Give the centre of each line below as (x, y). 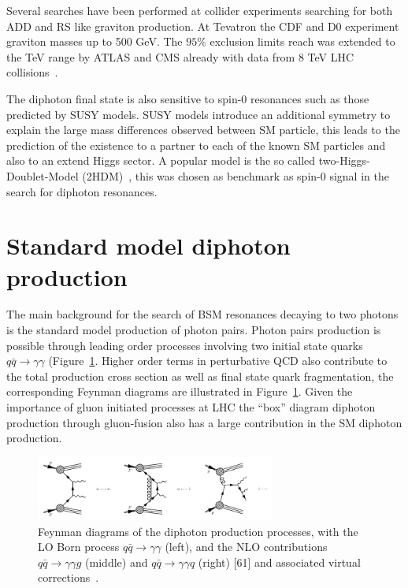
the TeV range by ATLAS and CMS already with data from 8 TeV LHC (180, 56)
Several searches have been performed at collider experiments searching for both (200, 10)
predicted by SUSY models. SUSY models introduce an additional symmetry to (198, 114)
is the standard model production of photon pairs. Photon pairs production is (194, 330)
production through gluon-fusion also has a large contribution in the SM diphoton (204, 422)
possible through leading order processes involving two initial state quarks (185, 345)
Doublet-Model (43, 175)
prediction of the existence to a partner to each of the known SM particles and (196, 145)
